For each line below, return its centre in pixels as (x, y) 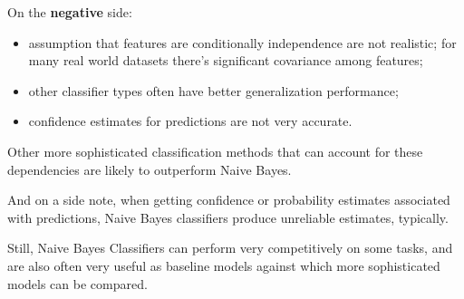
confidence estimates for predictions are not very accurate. (190, 121)
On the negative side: (70, 12)
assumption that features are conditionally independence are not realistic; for (242, 42)
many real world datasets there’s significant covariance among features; (226, 60)
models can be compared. (77, 283)
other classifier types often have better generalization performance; (213, 90)
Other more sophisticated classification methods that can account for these (215, 151)
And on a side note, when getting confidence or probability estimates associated (229, 200)
